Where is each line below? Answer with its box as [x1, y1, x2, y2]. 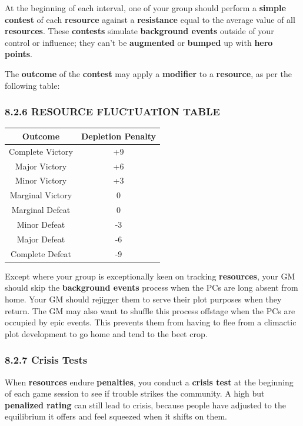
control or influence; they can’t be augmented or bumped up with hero [5, 36, 273, 48]
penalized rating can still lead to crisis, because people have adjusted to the [5, 398, 286, 411]
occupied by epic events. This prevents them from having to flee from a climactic [5, 316, 297, 328]
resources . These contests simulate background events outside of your [5, 25, 274, 37]
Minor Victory [15, 174, 67, 187]
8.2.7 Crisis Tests [5, 352, 88, 367]
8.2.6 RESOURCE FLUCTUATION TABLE [5, 104, 220, 119]
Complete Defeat [11, 247, 71, 259]
